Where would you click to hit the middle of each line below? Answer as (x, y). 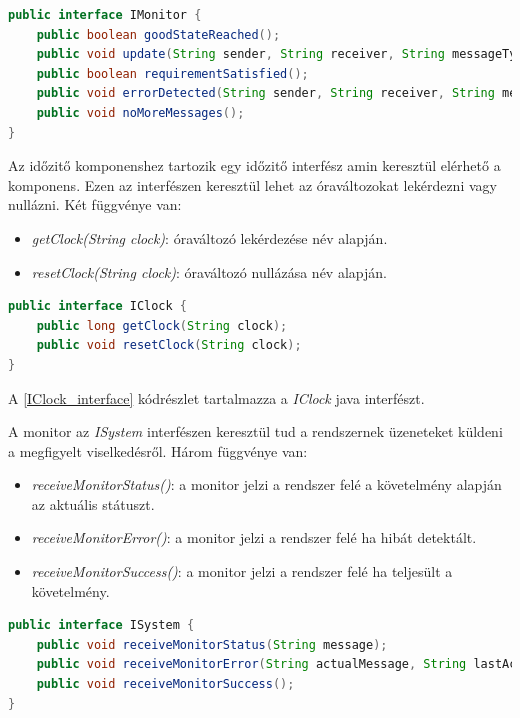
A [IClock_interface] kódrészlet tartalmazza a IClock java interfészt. (216, 397)
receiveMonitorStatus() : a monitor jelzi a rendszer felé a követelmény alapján (266, 484)
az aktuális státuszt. (93, 503)
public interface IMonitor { (105, 15)
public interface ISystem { (101, 625)
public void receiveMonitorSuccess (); (165, 684)
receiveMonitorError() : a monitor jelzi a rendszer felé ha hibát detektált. (254, 537)
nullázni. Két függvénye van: (95, 204)
